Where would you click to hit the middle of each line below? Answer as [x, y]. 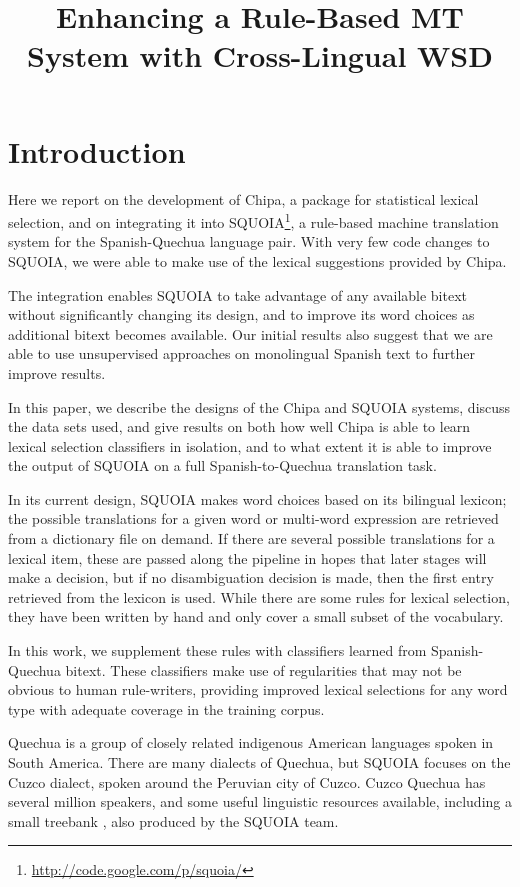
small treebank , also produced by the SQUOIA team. [173, 820]
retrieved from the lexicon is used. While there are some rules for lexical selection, [259, 596]
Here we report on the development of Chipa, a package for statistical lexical [243, 198]
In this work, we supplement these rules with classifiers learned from [217, 650]
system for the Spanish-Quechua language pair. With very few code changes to [249, 241]
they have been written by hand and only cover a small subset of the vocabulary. [256, 616]
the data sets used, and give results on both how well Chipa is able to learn [239, 426]
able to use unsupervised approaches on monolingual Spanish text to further [241, 353]
